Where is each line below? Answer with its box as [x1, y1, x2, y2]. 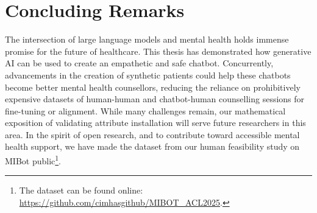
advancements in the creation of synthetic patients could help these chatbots [5, 68, 291, 81]
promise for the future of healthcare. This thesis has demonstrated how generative [5, 44, 312, 57]
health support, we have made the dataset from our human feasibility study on [5, 140, 300, 153]
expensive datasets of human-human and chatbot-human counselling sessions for [5, 93, 305, 105]
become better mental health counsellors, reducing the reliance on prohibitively [5, 80, 301, 93]
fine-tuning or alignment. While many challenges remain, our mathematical [5, 104, 286, 117]
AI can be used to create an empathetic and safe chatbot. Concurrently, [5, 57, 274, 69]
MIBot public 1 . [5, 153, 62, 167]
